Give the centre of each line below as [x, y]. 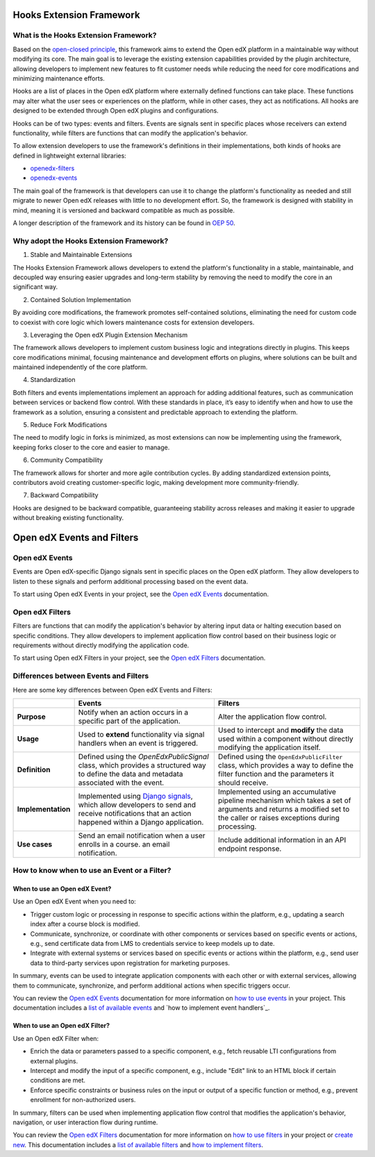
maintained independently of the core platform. [80, 367]
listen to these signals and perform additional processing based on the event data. [131, 581]
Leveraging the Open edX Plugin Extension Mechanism [109, 335]
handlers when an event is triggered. [138, 743]
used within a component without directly [285, 738]
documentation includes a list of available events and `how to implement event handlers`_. [141, 1008]
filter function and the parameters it [276, 774]
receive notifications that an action [135, 813]
